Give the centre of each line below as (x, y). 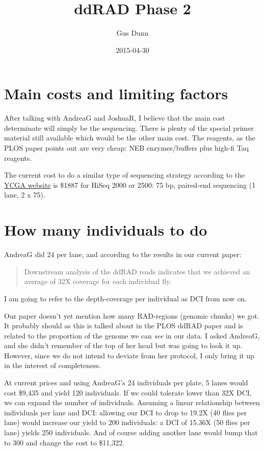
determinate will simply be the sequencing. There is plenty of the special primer (129, 128)
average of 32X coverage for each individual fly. (98, 281)
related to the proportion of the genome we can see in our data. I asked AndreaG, (132, 335)
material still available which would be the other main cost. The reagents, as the (130, 138)
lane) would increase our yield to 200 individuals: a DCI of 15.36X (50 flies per (127, 422)
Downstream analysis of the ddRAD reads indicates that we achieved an (137, 271)
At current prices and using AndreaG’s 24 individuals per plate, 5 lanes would (126, 383)
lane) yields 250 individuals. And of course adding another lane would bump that (131, 432)
